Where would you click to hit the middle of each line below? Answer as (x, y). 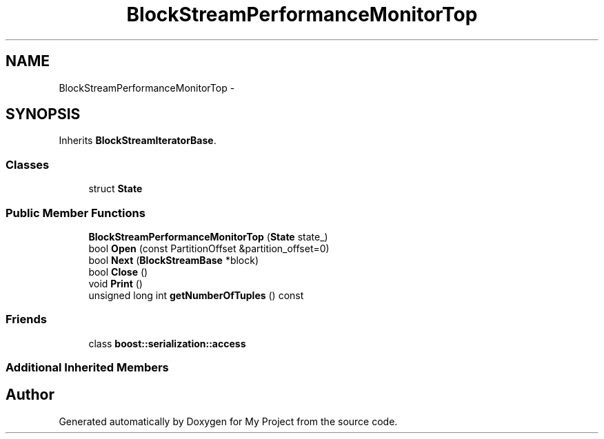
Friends (26, 319)
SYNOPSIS (43, 114)
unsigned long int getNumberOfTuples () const (196, 295)
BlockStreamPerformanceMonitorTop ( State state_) (208, 236)
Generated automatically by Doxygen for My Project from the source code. (228, 421)
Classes (28, 164)
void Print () (115, 283)
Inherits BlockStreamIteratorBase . (138, 141)
